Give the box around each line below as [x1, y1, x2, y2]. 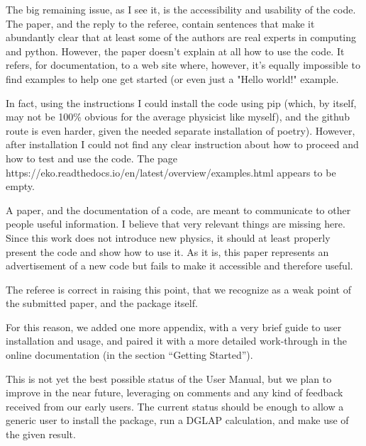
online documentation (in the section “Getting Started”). [6, 347, 253, 362]
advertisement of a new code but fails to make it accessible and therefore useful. [6, 258, 353, 273]
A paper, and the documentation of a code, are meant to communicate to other [6, 202, 351, 217]
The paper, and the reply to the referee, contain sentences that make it [6, 16, 315, 30]
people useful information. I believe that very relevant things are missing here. [6, 216, 345, 231]
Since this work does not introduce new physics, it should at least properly [6, 230, 331, 245]
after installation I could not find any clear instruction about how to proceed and [6, 137, 359, 152]
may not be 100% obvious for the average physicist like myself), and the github [6, 109, 350, 124]
